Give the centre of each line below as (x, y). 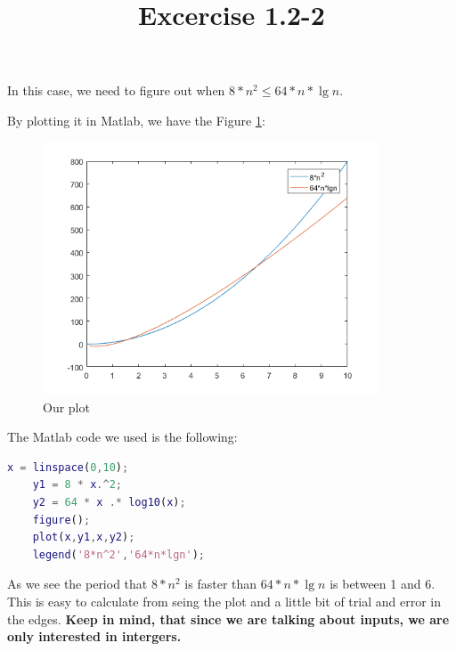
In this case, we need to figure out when (116, 90)
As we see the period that (77, 584)
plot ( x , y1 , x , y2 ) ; (84, 537)
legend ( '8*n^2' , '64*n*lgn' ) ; (118, 554)
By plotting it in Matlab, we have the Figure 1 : (136, 120)
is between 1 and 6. (383, 584)
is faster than (221, 584)
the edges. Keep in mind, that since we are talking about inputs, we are (228, 618)
